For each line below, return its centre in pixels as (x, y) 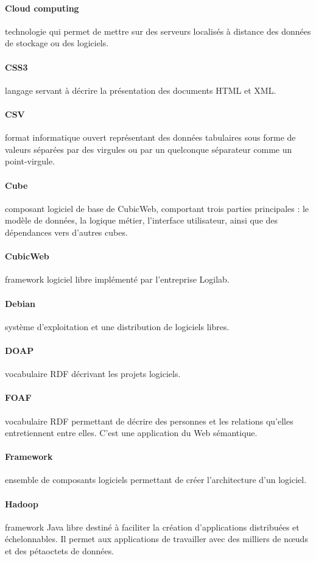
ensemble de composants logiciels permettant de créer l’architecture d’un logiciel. (156, 480)
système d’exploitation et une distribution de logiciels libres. (117, 326)
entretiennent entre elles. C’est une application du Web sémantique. (131, 433)
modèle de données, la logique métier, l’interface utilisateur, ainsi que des (142, 220)
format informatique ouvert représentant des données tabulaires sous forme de (150, 137)
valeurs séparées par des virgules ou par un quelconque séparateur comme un (149, 149)
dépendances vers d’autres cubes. (66, 232)
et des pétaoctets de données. (60, 551)
